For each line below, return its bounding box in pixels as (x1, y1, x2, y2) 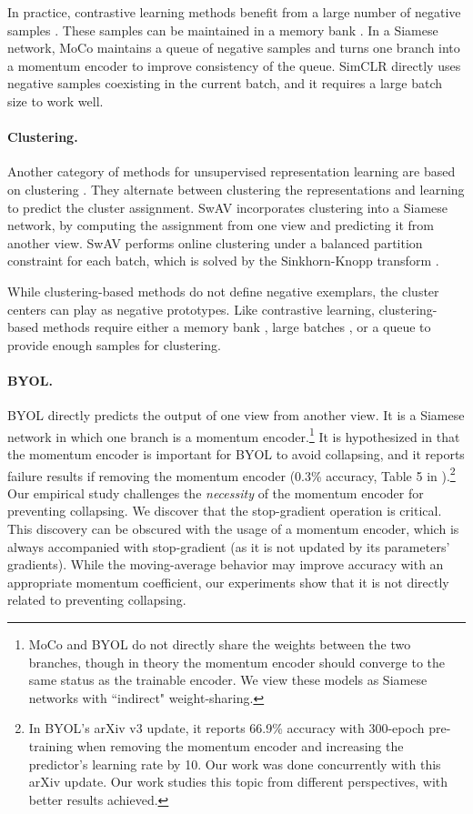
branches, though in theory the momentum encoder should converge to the (28, 652, 446, 671)
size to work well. (7, 91, 104, 110)
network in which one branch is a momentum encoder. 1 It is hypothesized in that (7, 424, 460, 446)
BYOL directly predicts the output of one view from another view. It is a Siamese (7, 406, 465, 425)
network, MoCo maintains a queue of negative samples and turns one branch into (7, 38, 460, 57)
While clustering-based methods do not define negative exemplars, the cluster (7, 281, 439, 300)
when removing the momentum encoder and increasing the (76, 736, 404, 755)
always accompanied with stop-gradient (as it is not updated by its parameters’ (7, 537, 450, 556)
